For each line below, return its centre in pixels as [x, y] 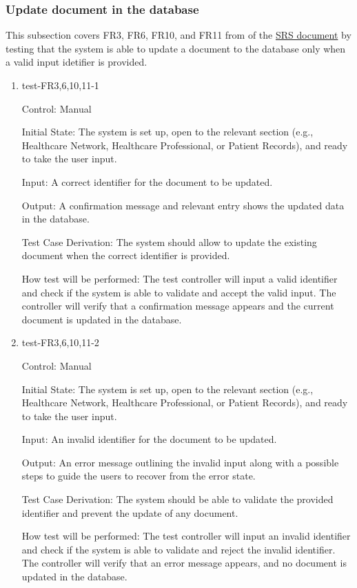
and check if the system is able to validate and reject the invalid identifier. [178, 549]
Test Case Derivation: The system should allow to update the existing [169, 241]
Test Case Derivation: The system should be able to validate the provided [177, 499]
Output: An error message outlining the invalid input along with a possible [180, 462]
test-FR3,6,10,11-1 [60, 85]
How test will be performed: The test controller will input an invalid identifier [186, 536]
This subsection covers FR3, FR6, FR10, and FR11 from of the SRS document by [178, 35]
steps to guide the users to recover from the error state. [139, 476]
